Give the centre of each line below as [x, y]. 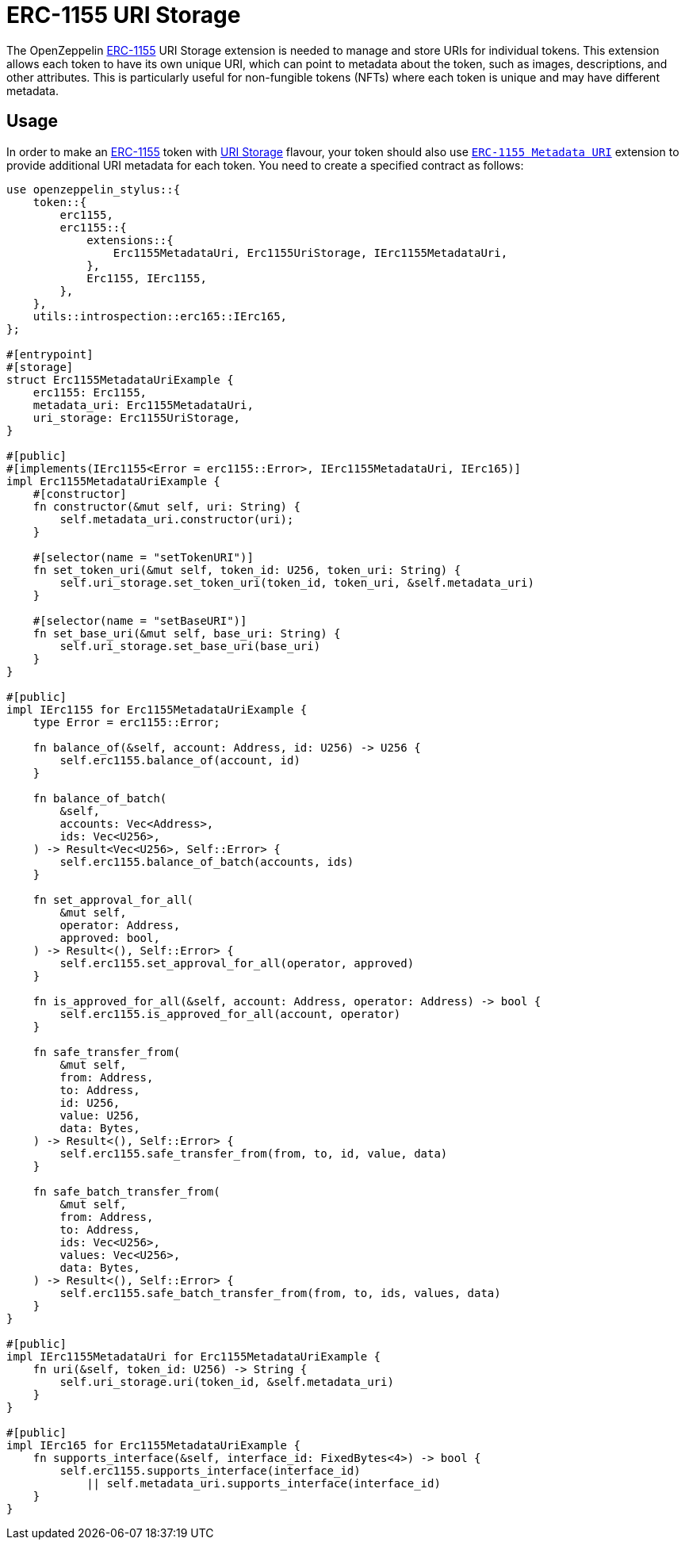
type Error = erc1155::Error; [126, 722]
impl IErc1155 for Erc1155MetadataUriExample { [157, 709]
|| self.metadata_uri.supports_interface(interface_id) [264, 1483]
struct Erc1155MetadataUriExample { [120, 379]
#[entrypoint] [50, 354]
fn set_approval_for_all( [113, 899]
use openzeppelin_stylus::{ [94, 189]
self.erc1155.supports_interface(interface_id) [210, 1470]
